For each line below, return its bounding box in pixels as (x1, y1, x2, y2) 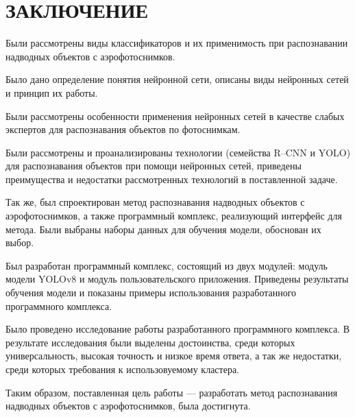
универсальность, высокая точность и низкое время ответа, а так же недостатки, (5, 348, 342, 363)
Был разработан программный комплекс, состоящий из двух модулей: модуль (5, 258, 328, 272)
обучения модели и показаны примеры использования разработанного (5, 285, 297, 300)
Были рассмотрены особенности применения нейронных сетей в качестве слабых (5, 108, 345, 123)
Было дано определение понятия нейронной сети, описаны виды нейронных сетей (5, 72, 349, 86)
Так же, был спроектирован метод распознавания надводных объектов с (5, 195, 305, 209)
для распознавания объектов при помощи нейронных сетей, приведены (5, 158, 302, 173)
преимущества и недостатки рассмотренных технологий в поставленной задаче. (5, 171, 338, 186)
